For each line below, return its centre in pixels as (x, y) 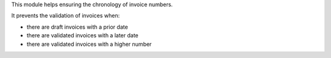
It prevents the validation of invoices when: (66, 16)
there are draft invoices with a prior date (77, 27)
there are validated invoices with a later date (83, 35)
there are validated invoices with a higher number (89, 44)
